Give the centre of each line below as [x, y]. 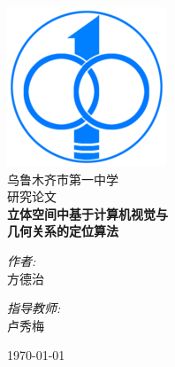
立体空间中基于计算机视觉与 [87, 213]
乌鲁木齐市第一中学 [63, 179]
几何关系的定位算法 [63, 231]
